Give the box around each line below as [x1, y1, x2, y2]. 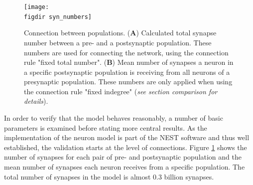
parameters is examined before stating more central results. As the [4, 122, 207, 133]
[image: [24, 3, 49, 10]
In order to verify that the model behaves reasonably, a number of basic [4, 113, 223, 123]
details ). [24, 96, 48, 106]
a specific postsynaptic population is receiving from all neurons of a [24, 66, 230, 77]
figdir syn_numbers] [24, 13, 92, 20]
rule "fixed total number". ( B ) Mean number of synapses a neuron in [24, 57, 234, 67]
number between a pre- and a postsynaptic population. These [24, 37, 212, 47]
